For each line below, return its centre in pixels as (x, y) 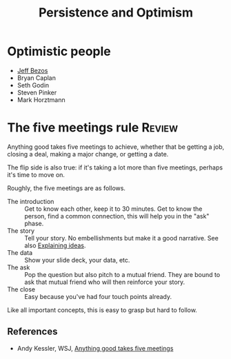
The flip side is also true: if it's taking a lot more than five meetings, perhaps (115, 167)
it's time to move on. (36, 174)
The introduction (31, 201)
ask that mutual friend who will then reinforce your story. (105, 282)
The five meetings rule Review (92, 128)
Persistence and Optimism (116, 13)
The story (21, 230)
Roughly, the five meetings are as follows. (67, 188)
